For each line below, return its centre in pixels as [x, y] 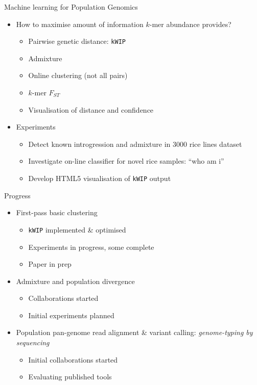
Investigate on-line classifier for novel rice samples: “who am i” [126, 161]
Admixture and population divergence [75, 281]
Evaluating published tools [70, 377]
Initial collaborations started [73, 359]
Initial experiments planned [71, 315]
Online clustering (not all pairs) [78, 75]
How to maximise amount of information [80, 24]
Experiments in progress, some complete [91, 247]
